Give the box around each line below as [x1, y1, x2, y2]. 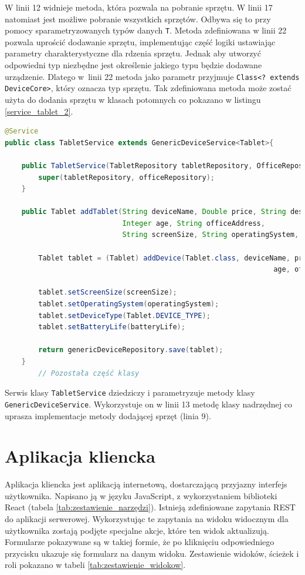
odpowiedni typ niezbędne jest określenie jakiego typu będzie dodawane [5, 59, 262, 71]
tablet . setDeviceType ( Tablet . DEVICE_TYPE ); [38, 311, 211, 320]
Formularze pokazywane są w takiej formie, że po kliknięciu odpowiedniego [5, 536, 274, 548]
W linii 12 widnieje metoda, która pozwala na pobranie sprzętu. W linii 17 [5, 1, 273, 13]
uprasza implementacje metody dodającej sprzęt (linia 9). [5, 409, 211, 422]
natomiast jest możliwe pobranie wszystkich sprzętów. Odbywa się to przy [5, 12, 271, 25]
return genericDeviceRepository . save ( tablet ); [38, 346, 223, 355]
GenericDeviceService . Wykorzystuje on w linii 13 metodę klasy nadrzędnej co [5, 397, 292, 410]
